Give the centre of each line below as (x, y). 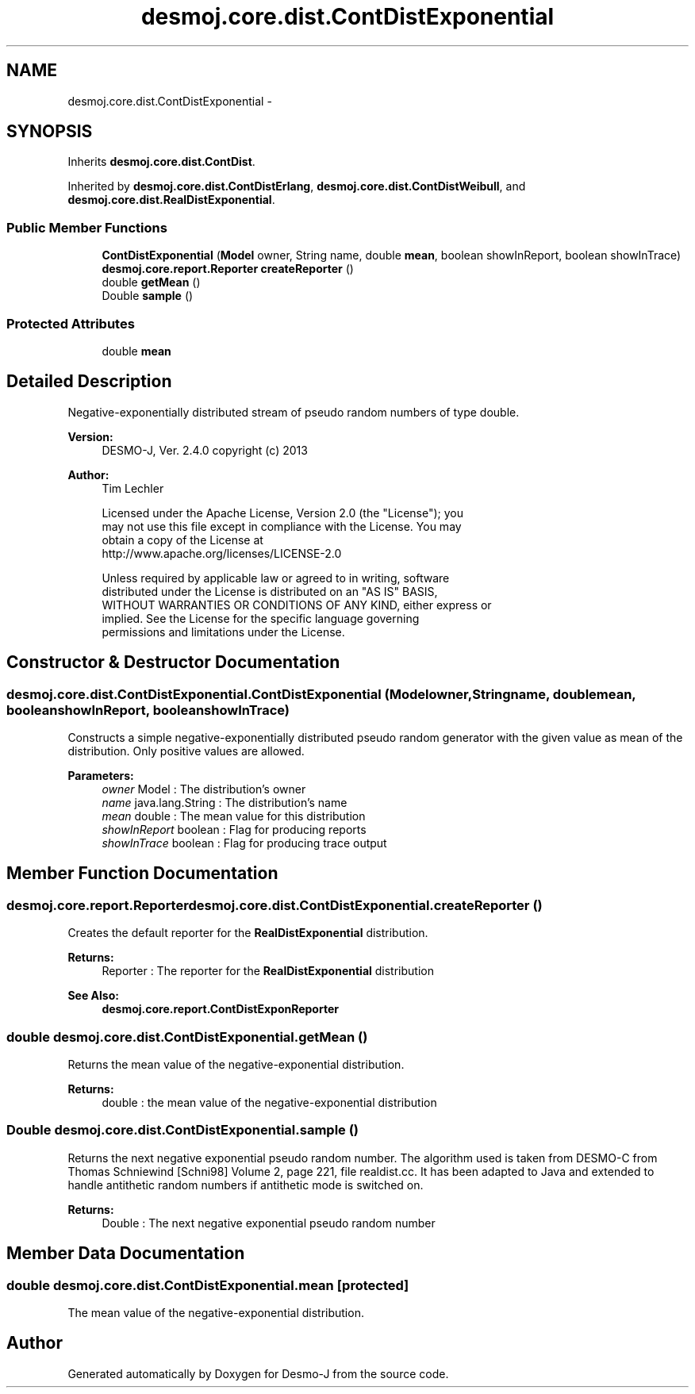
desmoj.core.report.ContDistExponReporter (220, 1009)
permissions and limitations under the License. (223, 632)
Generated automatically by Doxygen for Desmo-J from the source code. (258, 1373)
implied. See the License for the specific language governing (261, 618)
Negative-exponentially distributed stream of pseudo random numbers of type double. (294, 412)
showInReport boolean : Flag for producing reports (234, 829)
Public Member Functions (87, 227)
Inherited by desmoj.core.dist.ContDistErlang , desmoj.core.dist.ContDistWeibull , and (297, 186)
